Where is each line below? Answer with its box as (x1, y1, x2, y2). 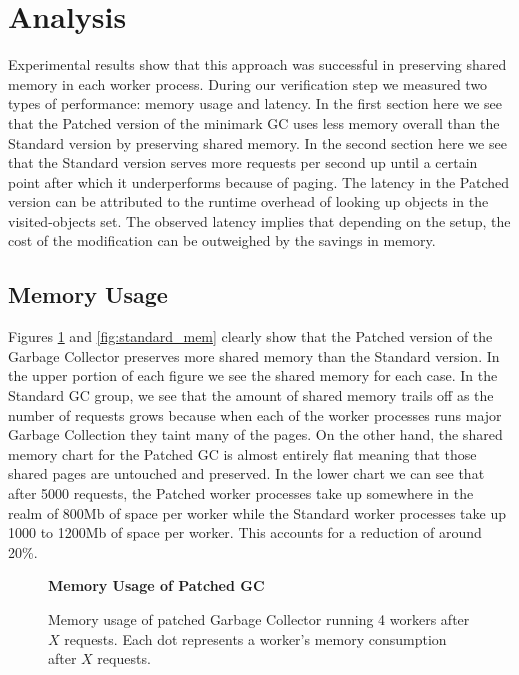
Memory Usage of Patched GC (48, 575, 265, 596)
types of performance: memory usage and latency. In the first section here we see (8, 93, 503, 114)
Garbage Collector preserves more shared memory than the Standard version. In (8, 345, 500, 366)
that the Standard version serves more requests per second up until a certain (8, 152, 478, 173)
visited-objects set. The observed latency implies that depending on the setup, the (8, 210, 511, 231)
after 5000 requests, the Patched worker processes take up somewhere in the (8, 483, 474, 504)
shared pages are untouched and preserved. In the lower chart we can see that (8, 463, 485, 484)
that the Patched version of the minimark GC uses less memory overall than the (8, 112, 500, 133)
